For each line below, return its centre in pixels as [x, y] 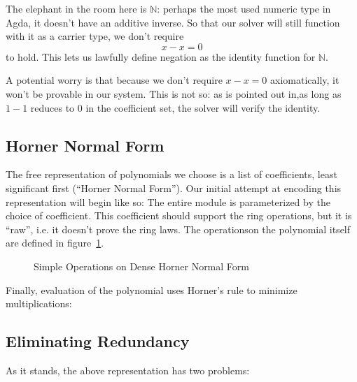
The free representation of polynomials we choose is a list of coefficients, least [171, 174]
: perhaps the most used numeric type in [244, 8]
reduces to [52, 107]
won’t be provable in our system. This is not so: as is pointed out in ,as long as [174, 93]
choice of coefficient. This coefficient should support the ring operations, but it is [179, 215]
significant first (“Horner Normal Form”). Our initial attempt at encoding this [174, 188]
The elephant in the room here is [76, 8]
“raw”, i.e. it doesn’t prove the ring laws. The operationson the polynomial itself [178, 229]
